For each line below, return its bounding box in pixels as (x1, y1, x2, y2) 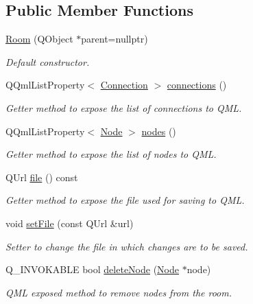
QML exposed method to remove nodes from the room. (5, 285, 232, 299)
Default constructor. (5, 54, 90, 69)
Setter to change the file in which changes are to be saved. (5, 239, 248, 253)
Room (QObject (5, 32, 73, 46)
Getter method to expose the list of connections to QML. (5, 100, 242, 115)
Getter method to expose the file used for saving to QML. (5, 193, 245, 207)
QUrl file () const (5, 169, 78, 184)
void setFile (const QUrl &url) (5, 215, 134, 230)
